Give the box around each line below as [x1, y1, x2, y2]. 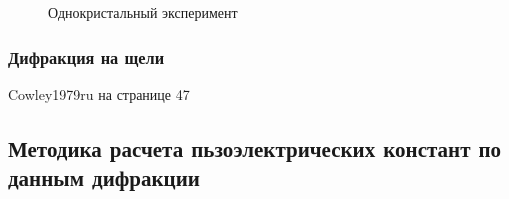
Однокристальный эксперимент [48, 2, 238, 22]
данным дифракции [8, 162, 200, 193]
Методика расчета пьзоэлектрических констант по [8, 132, 502, 163]
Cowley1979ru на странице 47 [8, 83, 190, 104]
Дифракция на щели [8, 44, 165, 69]
